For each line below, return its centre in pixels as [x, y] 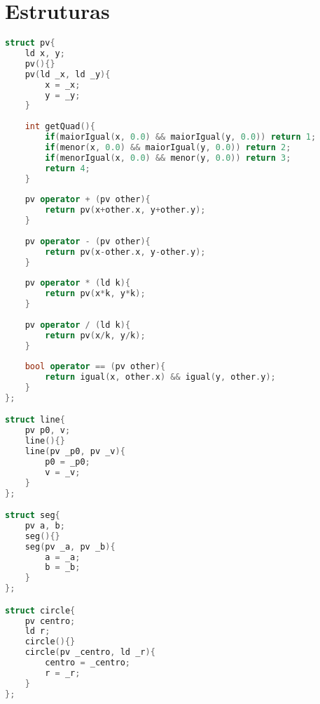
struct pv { [30, 43]
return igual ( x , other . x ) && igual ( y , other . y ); [160, 377]
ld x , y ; [45, 53]
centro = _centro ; [88, 663]
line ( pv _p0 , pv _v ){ [75, 452]
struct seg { [33, 516]
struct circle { [40, 610]
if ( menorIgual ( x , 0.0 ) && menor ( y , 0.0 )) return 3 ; [168, 158]
